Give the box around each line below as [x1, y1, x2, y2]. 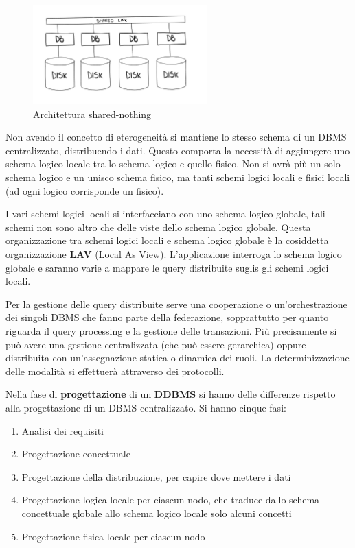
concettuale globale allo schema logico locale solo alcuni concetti [21, 505, 292, 520]
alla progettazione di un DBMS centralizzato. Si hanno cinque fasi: [5, 400, 286, 414]
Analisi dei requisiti [21, 423, 104, 438]
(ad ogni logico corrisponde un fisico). [5, 183, 164, 198]
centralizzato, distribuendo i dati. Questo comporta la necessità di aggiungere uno [5, 143, 350, 157]
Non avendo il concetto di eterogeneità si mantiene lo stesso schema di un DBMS [5, 130, 347, 144]
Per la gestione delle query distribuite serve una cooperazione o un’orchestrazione [5, 296, 347, 311]
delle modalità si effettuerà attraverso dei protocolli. [5, 364, 225, 378]
